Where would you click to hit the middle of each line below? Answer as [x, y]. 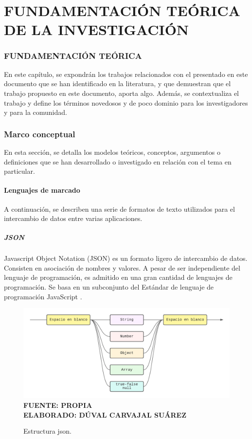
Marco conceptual [40, 134]
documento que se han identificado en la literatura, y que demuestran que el [117, 83]
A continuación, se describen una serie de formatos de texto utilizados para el [119, 209]
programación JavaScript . [43, 296]
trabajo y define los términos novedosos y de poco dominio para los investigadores [126, 102]
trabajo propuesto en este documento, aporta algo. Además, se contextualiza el [122, 93]
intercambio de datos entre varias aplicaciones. [73, 218]
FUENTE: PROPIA [58, 405]
